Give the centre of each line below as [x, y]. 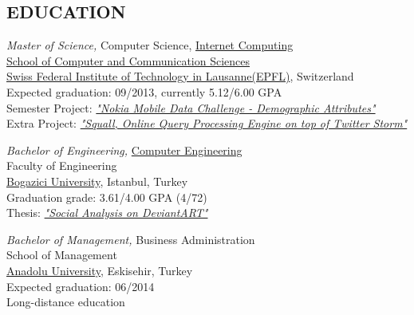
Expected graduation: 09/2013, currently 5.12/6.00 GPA [144, 91]
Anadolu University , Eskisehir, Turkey [100, 270]
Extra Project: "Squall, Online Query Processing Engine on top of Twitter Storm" [207, 123]
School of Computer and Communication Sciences [128, 60]
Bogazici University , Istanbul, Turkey [97, 181]
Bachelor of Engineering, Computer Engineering [124, 150]
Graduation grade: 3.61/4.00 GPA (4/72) [107, 197]
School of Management [62, 255]
